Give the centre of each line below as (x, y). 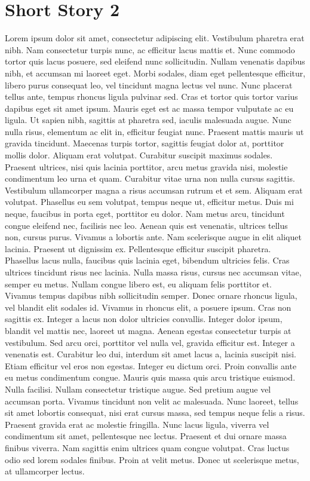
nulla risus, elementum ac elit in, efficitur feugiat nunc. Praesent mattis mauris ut (154, 131)
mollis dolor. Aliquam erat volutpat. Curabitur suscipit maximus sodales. (139, 155)
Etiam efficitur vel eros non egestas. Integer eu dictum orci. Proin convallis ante (151, 365)
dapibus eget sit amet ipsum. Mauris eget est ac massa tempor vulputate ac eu (149, 108)
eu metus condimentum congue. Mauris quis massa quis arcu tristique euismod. (150, 377)
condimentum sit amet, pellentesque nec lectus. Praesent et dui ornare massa (146, 436)
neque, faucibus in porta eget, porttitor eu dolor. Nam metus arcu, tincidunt (145, 214)
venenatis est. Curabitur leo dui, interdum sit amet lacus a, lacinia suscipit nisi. (151, 354)
